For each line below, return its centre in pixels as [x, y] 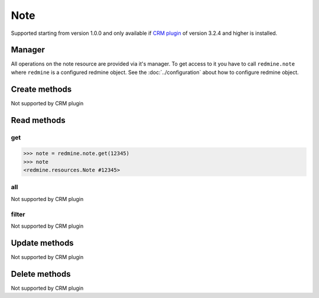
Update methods [42, 243]
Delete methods [41, 274]
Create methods [41, 89]
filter [18, 214]
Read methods [38, 120]
